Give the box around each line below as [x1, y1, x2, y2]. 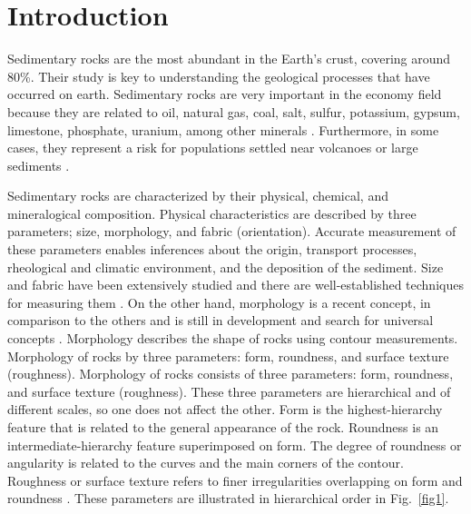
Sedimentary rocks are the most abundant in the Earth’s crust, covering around [7, 49, 451, 68]
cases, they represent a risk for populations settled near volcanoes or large [7, 138, 418, 157]
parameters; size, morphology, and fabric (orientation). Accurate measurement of [7, 222, 456, 241]
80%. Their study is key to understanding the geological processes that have [7, 66, 430, 85]
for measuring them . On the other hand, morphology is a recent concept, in [7, 292, 431, 311]
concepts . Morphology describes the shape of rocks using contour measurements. [7, 329, 458, 348]
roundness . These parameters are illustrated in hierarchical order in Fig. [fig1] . [7, 489, 449, 508]
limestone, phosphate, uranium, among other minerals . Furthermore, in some [7, 120, 439, 139]
